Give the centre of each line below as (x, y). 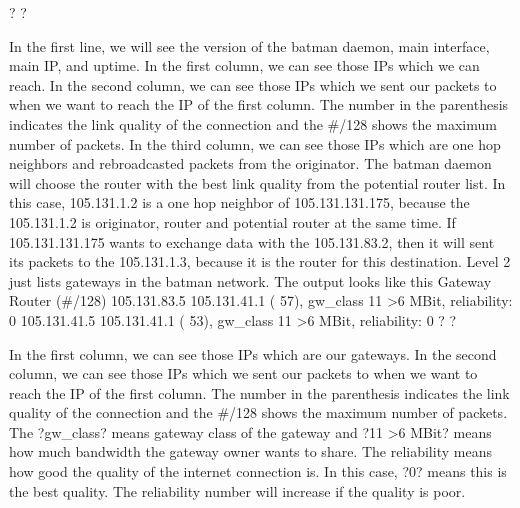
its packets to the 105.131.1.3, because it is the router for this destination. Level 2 (260, 261)
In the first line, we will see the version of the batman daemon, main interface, (249, 45)
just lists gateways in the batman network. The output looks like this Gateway (250, 280)
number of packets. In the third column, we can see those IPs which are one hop (255, 143)
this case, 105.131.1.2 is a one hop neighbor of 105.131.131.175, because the (239, 202)
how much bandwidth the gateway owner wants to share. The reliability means (250, 451)
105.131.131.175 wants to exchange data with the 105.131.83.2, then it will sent (252, 241)
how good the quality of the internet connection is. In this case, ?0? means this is (258, 471)
